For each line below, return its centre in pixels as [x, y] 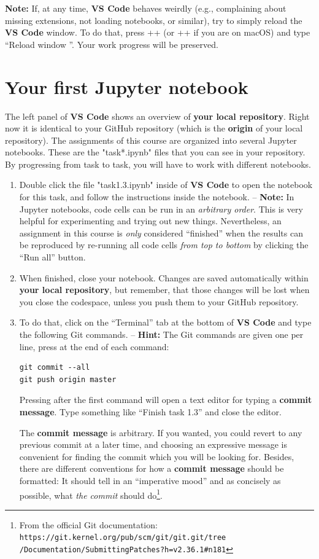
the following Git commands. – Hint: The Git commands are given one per [161, 334]
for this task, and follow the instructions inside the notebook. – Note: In [157, 197]
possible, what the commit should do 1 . [91, 494]
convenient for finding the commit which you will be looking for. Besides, [157, 456]
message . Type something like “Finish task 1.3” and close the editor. [150, 411]
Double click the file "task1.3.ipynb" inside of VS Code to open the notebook [166, 185]
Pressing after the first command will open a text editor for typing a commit [166, 400]
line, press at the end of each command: [94, 346]
